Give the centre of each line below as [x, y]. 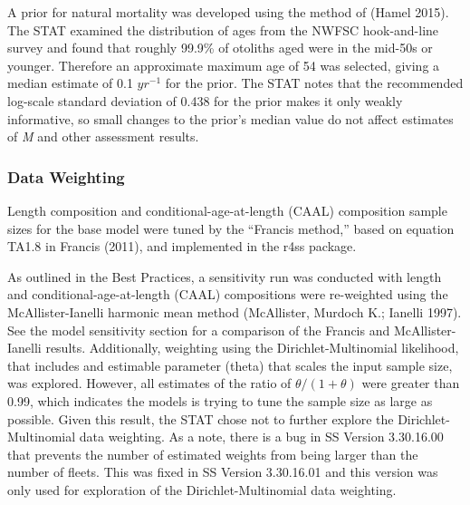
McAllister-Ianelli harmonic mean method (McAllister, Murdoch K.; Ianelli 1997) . [235, 311]
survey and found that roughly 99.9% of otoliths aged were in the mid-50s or [220, 48]
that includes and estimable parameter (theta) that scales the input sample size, [230, 365]
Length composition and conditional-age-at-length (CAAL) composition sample [227, 210]
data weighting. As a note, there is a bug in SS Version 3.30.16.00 [261, 437]
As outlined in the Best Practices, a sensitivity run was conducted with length [225, 276]
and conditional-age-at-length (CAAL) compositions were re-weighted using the [228, 294]
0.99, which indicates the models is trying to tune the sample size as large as [220, 400]
